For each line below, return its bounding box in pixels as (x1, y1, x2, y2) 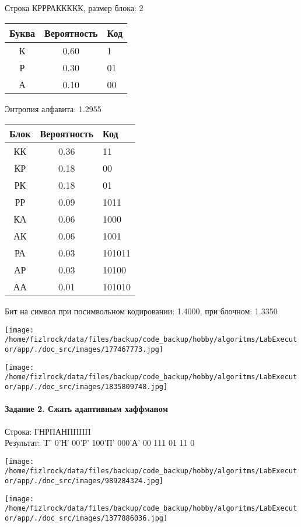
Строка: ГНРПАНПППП (5, 425, 91, 437)
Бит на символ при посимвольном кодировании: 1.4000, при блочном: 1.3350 (5, 305, 278, 317)
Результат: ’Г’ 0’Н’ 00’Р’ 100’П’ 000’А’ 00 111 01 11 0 (5, 436, 195, 449)
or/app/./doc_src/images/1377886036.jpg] (5, 514, 168, 522)
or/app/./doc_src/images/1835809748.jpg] (5, 383, 168, 391)
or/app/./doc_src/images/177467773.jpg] (5, 345, 164, 354)
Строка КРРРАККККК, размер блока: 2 (5, 2, 143, 13)
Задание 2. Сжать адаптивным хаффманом (5, 403, 168, 415)
